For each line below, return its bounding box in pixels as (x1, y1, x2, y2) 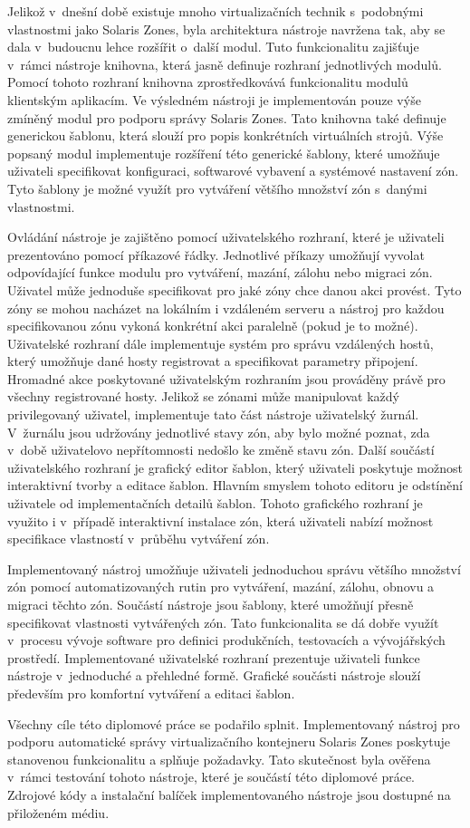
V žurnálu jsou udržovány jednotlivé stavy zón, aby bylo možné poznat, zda (7, 422, 430, 441)
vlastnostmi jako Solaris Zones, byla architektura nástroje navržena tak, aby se (7, 19, 446, 38)
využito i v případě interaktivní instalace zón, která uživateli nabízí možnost (7, 511, 434, 530)
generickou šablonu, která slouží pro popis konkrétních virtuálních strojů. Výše (7, 126, 444, 145)
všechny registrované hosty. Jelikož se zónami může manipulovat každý (7, 387, 399, 406)
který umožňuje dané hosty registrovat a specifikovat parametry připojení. (7, 351, 418, 371)
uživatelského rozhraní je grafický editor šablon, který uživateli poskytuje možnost (7, 457, 463, 477)
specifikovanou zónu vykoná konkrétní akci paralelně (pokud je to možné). (7, 316, 418, 335)
